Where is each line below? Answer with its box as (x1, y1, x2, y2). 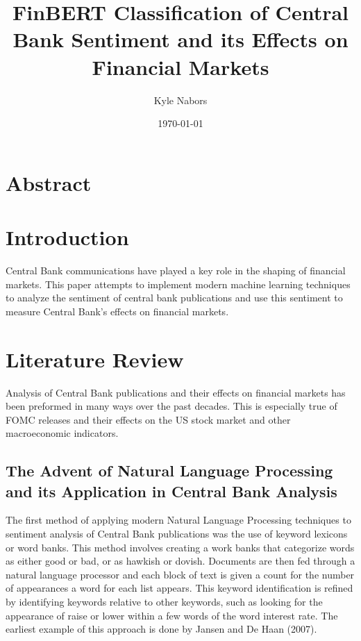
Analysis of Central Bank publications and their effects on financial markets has (6, 385, 346, 399)
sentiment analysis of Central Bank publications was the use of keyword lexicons (6, 526, 348, 541)
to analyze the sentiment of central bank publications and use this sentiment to (6, 290, 343, 305)
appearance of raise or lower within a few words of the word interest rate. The (6, 608, 338, 622)
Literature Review (6, 344, 184, 373)
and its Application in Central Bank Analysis (6, 480, 337, 501)
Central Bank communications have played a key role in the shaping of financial (6, 263, 346, 277)
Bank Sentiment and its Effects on (12, 25, 349, 53)
